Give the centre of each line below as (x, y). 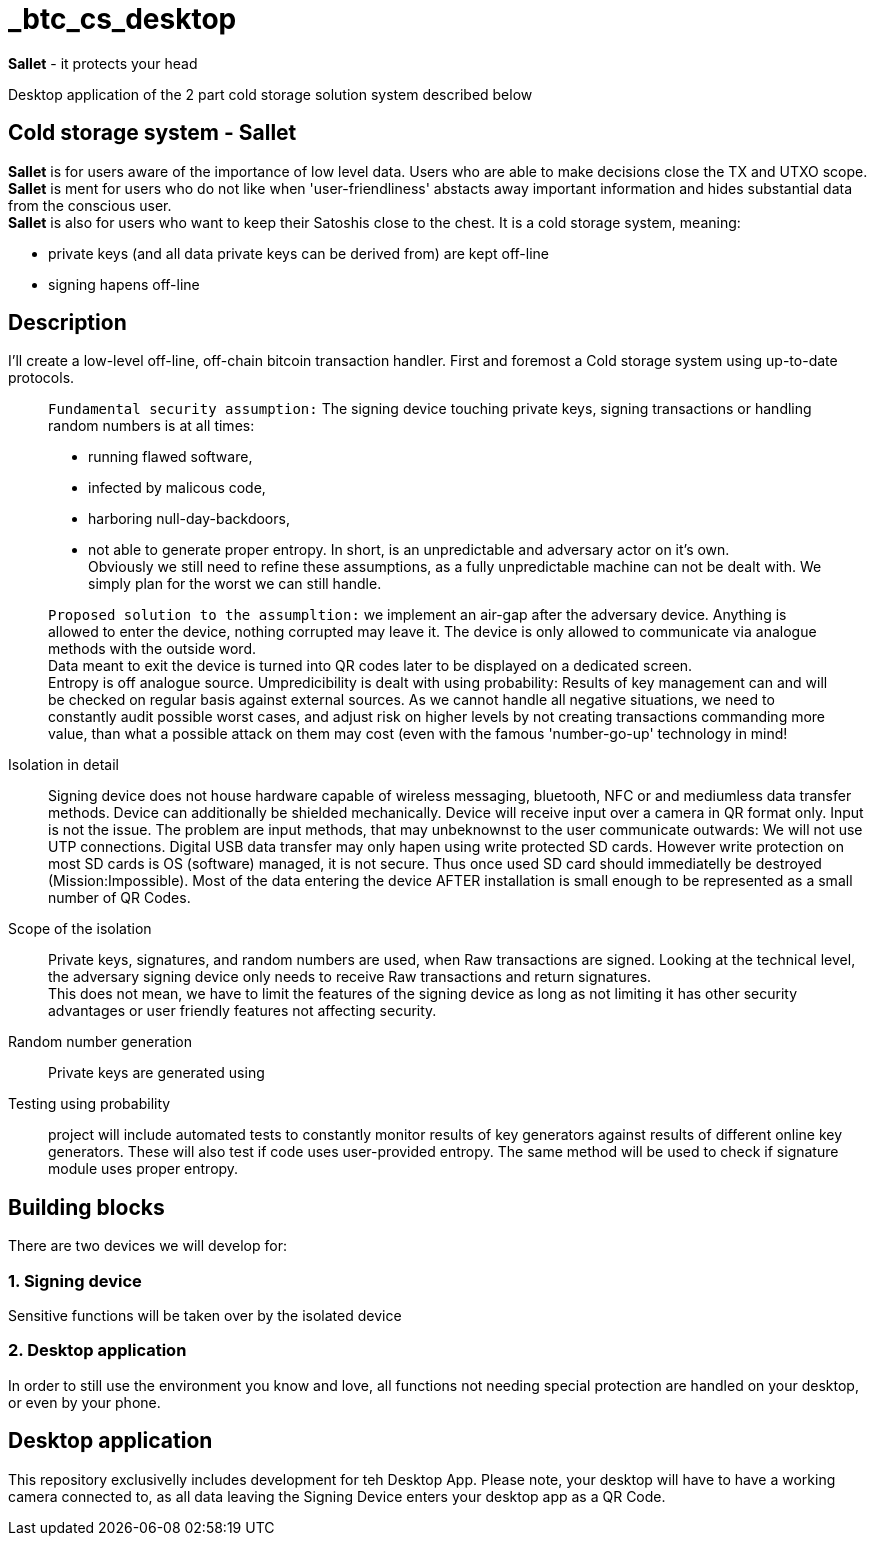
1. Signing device (75, 1280)
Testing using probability (89, 1104)
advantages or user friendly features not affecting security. (242, 1011)
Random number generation (100, 1042)
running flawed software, (170, 457)
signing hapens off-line (124, 284)
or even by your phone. (84, 1402)
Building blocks (86, 1207)
